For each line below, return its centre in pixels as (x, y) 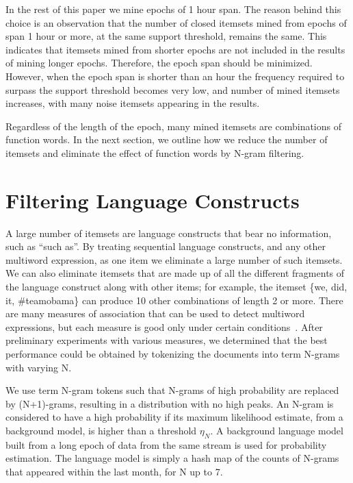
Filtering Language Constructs (153, 200)
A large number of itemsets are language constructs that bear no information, (169, 233)
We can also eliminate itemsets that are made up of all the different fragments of (175, 273)
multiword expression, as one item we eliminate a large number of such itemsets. (174, 259)
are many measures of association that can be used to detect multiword (155, 313)
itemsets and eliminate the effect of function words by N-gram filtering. (155, 152)
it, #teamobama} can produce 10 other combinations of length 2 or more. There (174, 300)
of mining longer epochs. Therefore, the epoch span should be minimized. (159, 63)
